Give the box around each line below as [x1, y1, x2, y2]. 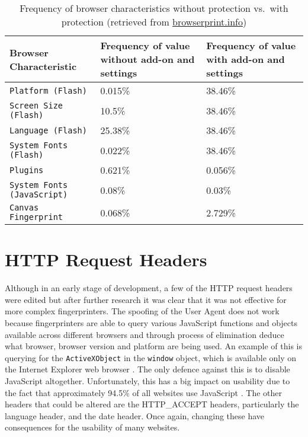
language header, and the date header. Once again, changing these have [5, 409, 265, 422]
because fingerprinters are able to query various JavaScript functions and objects [5, 316, 297, 328]
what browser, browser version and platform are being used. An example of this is [5, 340, 303, 352]
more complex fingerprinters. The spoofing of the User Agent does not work [5, 305, 280, 317]
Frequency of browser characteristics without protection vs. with [20, 1, 288, 15]
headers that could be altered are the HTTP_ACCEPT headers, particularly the [5, 398, 299, 410]
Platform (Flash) [9, 85, 87, 95]
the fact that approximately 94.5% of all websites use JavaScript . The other [5, 386, 282, 398]
